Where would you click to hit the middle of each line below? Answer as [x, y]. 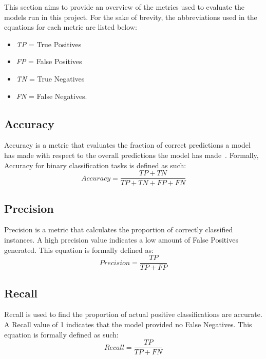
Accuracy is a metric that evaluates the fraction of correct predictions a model [127, 145]
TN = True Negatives [50, 78]
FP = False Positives [49, 61]
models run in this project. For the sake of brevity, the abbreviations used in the [131, 17]
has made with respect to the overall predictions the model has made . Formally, [131, 155]
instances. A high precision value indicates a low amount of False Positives [121, 240]
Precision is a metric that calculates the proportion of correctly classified [119, 230]
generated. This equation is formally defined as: [79, 250]
